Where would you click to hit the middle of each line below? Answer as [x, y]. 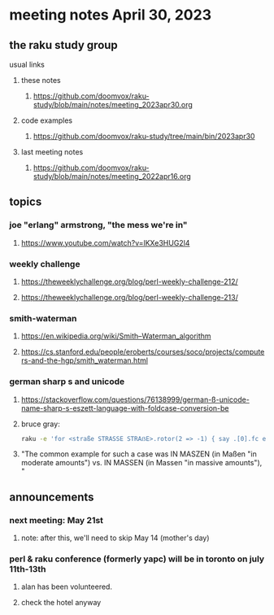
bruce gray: [40, 424]
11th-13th [28, 569]
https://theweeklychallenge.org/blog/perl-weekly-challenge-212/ [129, 281]
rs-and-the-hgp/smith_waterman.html [85, 360]
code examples [46, 120]
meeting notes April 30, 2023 [111, 15]
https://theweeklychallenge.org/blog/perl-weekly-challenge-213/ [130, 297]
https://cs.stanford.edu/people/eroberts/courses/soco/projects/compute [143, 352]
